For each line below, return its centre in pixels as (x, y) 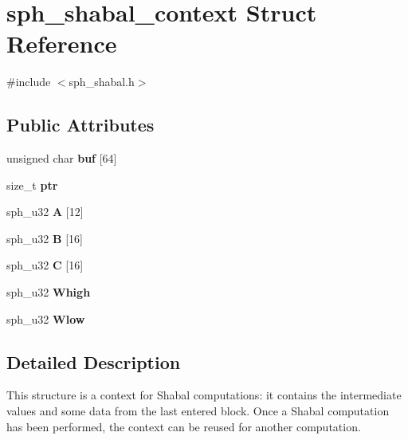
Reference (62, 43)
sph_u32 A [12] (45, 212)
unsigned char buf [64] (62, 158)
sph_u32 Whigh (49, 292)
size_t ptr (32, 185)
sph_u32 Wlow (46, 318)
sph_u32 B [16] (45, 238)
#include (29, 82)
